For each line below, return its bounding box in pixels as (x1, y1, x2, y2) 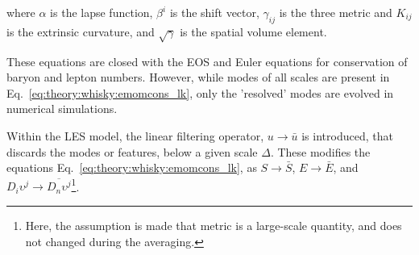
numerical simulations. (6, 100, 118, 117)
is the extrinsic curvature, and (6, 23, 155, 40)
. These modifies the (270, 143, 371, 160)
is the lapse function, (50, 4, 153, 20)
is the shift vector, (169, 4, 259, 20)
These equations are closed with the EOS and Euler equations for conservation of (6, 52, 408, 69)
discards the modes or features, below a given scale (6, 143, 258, 160)
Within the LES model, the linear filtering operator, (6, 127, 264, 144)
